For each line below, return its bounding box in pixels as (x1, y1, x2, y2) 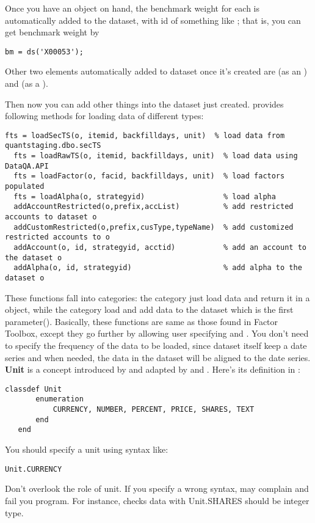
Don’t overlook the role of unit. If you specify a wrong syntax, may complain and (5, 482, 309, 495)
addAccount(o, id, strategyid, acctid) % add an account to (13, 243, 306, 252)
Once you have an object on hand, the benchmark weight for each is (5, 2, 260, 14)
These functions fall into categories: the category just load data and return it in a (5, 291, 310, 304)
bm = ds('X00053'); (5, 47, 84, 56)
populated (5, 182, 45, 191)
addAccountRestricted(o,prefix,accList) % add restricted (13, 202, 294, 211)
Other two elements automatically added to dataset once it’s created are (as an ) (5, 65, 308, 78)
